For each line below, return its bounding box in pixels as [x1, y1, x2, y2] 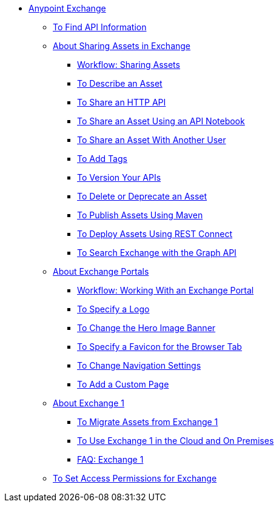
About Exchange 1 [53, 398, 124, 408]
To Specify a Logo [77, 304, 150, 314]
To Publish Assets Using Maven [77, 210, 203, 220]
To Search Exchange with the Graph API [77, 247, 237, 258]
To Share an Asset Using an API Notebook [77, 116, 245, 126]
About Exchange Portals [53, 266, 149, 277]
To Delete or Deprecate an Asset [77, 191, 207, 201]
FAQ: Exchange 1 [77, 454, 144, 465]
